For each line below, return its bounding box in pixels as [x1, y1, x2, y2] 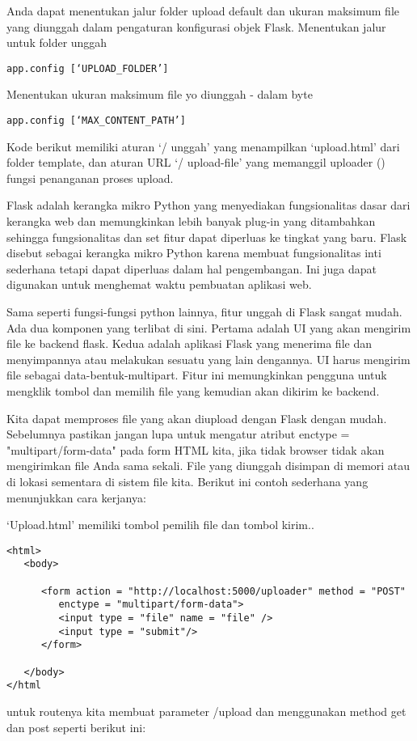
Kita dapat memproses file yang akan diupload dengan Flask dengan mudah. [6, 409, 387, 426]
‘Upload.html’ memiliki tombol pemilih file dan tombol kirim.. [6, 516, 314, 533]
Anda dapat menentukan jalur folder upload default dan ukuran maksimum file [6, 2, 400, 19]
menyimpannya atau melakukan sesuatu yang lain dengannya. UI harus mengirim [6, 350, 411, 367]
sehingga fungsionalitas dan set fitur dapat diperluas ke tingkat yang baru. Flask [6, 228, 407, 245]
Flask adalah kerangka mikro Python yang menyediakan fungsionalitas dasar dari [6, 197, 411, 214]
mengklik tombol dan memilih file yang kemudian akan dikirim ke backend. [6, 383, 380, 399]
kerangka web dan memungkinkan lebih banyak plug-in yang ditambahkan [6, 213, 376, 230]
